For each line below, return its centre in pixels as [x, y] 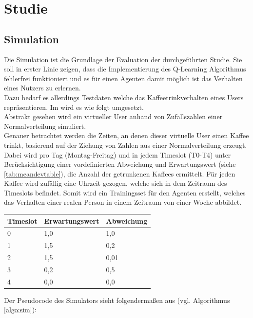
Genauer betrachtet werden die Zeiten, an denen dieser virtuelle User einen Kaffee [126, 135]
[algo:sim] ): [20, 309]
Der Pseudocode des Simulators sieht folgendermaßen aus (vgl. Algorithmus [117, 300]
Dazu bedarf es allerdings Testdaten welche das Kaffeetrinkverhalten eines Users [124, 97]
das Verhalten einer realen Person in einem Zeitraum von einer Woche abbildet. [123, 202]
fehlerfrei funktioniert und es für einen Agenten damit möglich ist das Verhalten [123, 78]
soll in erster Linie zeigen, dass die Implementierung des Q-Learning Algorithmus [125, 69]
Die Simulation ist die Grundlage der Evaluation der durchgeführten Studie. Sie [123, 59]
